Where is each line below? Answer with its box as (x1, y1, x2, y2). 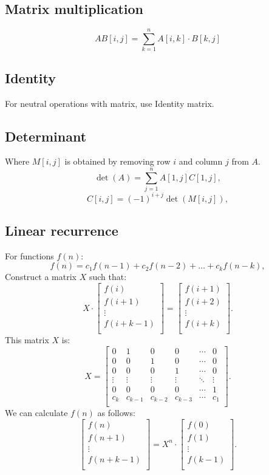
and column (179, 155, 223, 168)
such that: (89, 270, 127, 283)
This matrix (5, 333, 49, 346)
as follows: (97, 406, 135, 419)
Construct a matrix (5, 270, 77, 283)
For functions (5, 249, 54, 262)
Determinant (5, 126, 87, 145)
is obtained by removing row (64, 155, 171, 168)
